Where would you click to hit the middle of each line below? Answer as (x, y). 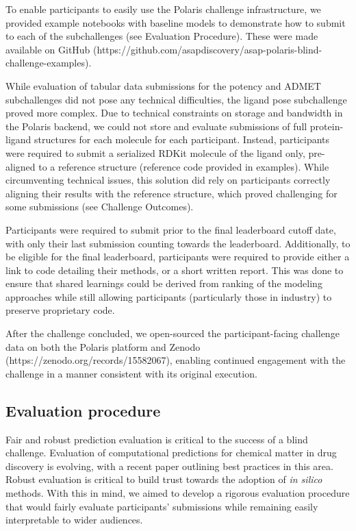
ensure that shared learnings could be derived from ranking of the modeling (164, 283)
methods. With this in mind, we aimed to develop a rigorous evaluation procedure (178, 493)
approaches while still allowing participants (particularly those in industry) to (169, 296)
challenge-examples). (49, 63)
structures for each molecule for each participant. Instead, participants (182, 139)
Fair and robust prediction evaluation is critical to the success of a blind (157, 439)
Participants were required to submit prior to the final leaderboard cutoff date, (171, 229)
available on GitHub (48, 49)
